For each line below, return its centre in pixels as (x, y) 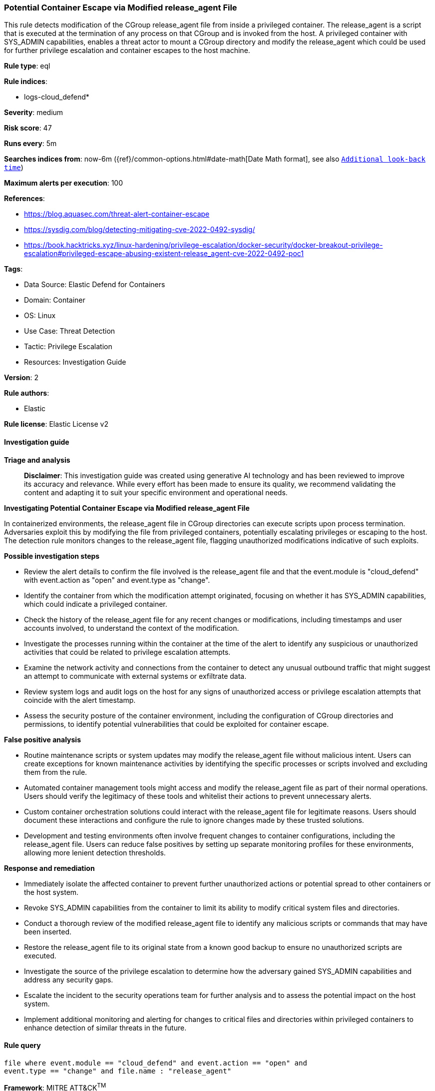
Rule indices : (26, 82)
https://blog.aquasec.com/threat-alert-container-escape (117, 214)
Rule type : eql (27, 66)
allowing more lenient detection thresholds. (95, 852)
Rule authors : (27, 393)
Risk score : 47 (28, 128)
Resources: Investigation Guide (75, 362)
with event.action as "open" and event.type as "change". (117, 580)
